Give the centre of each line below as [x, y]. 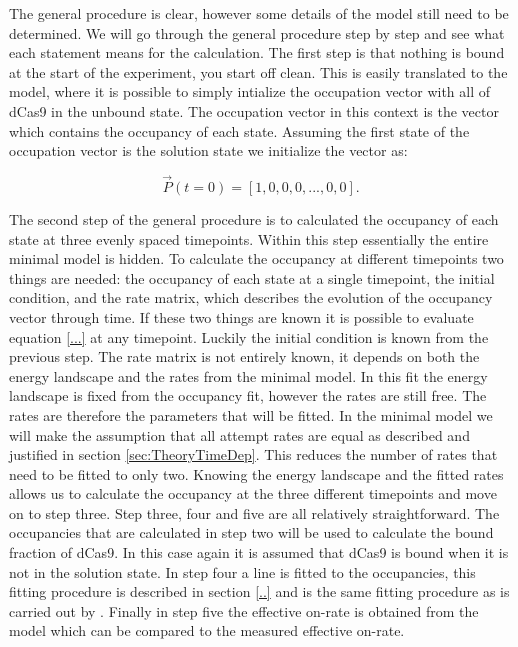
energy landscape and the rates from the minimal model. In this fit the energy [248, 375]
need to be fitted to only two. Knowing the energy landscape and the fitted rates [256, 473]
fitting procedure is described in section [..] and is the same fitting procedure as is [259, 591]
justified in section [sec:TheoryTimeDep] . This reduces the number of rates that [253, 454]
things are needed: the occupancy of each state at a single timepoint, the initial [252, 277]
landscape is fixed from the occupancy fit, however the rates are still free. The [248, 395]
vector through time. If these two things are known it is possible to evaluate [241, 316]
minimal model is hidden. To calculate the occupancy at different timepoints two [256, 258]
